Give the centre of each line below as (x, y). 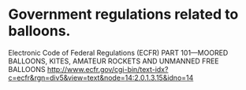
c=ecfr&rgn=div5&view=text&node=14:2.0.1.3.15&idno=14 (101, 77)
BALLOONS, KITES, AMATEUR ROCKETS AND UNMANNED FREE (114, 61)
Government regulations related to (123, 14)
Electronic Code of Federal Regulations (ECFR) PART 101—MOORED (118, 52)
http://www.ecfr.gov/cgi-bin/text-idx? (108, 69)
